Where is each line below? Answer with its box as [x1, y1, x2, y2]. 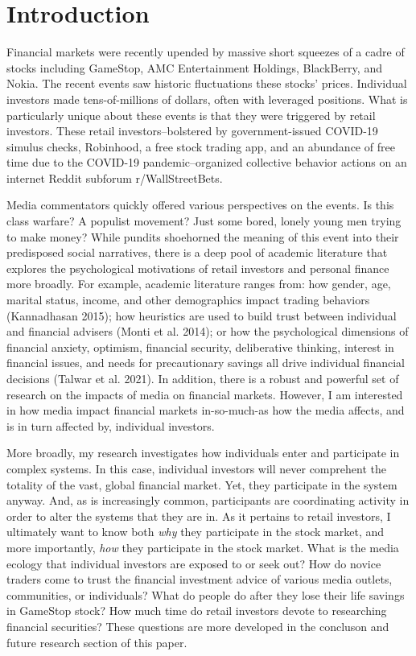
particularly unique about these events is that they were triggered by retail [6, 106, 376, 123]
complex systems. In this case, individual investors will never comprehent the [6, 460, 386, 477]
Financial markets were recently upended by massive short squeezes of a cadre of [6, 43, 405, 60]
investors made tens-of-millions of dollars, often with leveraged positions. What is [6, 90, 408, 107]
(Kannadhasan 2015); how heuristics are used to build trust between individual [6, 307, 397, 324]
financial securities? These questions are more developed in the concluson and [6, 617, 389, 634]
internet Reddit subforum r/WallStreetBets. [6, 169, 223, 186]
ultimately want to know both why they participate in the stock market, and [6, 523, 385, 540]
